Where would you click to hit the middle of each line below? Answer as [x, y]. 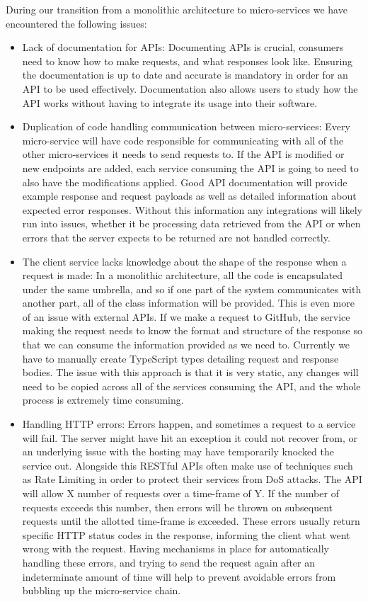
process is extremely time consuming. [103, 400]
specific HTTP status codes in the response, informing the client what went [186, 534]
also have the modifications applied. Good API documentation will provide [185, 182]
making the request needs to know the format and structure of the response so [192, 330]
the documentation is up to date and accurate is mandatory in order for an [185, 75]
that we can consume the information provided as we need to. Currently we [186, 345]
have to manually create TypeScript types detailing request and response [180, 358]
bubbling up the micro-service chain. [102, 590]
